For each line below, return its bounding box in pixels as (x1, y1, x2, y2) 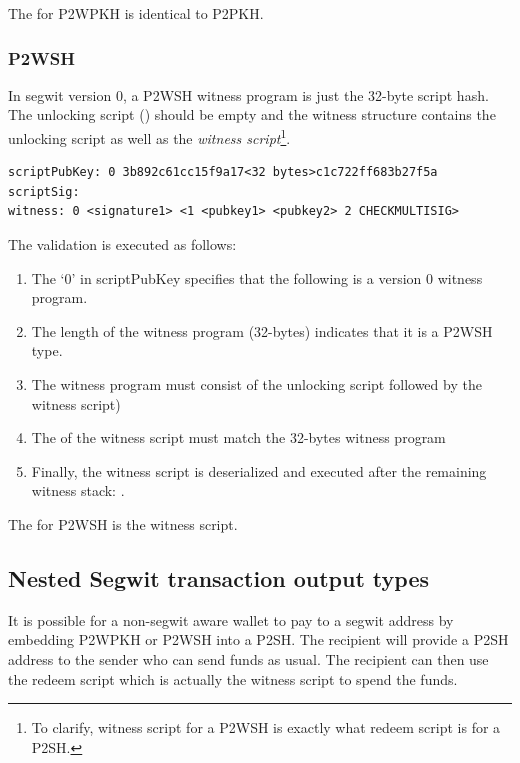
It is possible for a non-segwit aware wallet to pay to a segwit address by (8, 609, 454, 630)
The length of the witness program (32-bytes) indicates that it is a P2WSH (31, 320, 493, 341)
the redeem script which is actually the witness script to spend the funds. (8, 668, 458, 689)
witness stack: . (31, 480, 125, 501)
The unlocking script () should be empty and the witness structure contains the (8, 104, 496, 125)
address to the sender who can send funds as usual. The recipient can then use (8, 648, 489, 669)
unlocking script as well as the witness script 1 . (8, 125, 291, 148)
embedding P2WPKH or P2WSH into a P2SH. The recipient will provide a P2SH (8, 629, 509, 650)
